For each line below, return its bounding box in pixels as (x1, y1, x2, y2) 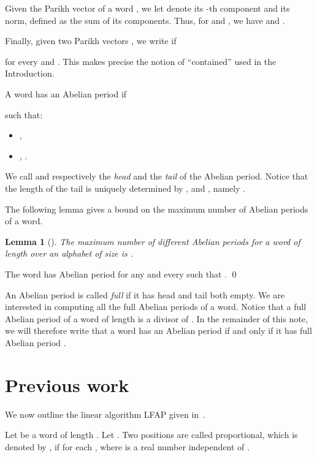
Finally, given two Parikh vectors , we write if (5, 34, 177, 47)
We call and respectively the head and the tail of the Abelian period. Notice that (5, 170, 308, 183)
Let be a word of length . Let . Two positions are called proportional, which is (5, 428, 298, 441)
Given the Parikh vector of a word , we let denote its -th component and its (5, 2, 290, 14)
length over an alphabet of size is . (5, 247, 134, 260)
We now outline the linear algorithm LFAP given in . (5, 407, 205, 420)
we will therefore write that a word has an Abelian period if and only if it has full (5, 324, 312, 337)
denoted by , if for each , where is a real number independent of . (5, 440, 250, 453)
